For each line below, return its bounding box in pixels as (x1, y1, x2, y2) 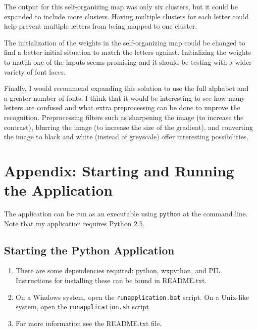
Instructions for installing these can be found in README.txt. (15, 275, 207, 286)
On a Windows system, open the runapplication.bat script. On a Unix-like (15, 291, 249, 302)
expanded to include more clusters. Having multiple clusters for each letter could (4, 11, 249, 21)
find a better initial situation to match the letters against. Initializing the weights (4, 47, 251, 57)
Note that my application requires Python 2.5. (4, 218, 145, 228)
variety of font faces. (4, 66, 66, 77)
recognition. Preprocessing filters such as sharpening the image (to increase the (4, 112, 244, 122)
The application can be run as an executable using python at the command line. (4, 208, 248, 219)
